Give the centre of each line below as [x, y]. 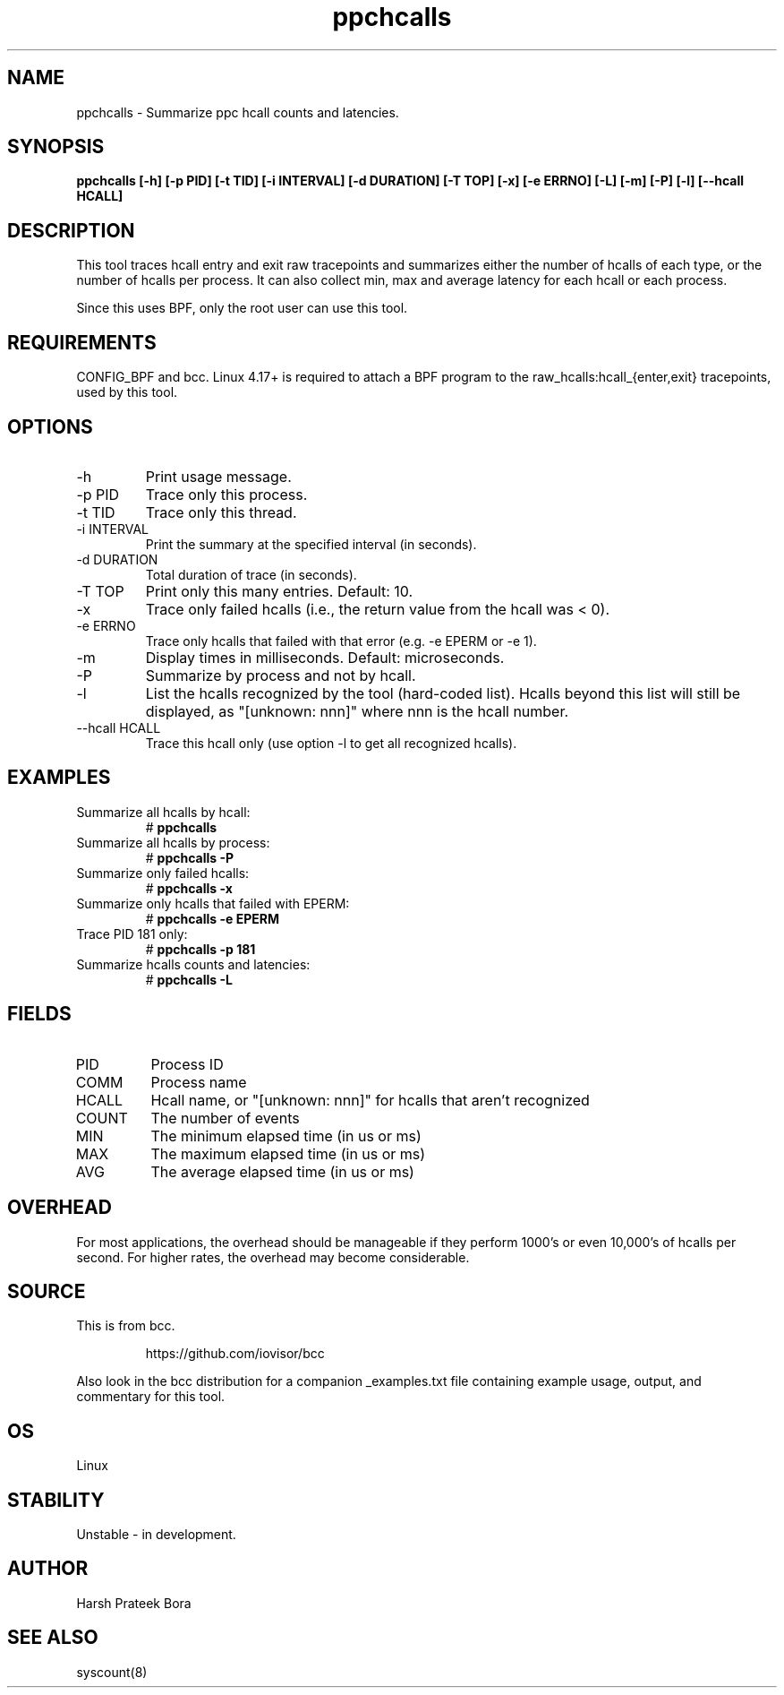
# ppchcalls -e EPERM [212, 918]
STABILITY [56, 1500]
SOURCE [47, 1291]
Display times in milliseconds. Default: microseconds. [325, 657]
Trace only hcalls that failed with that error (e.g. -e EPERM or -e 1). [341, 641]
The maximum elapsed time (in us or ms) [288, 1153]
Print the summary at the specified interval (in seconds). [311, 544]
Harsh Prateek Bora [134, 1603]
